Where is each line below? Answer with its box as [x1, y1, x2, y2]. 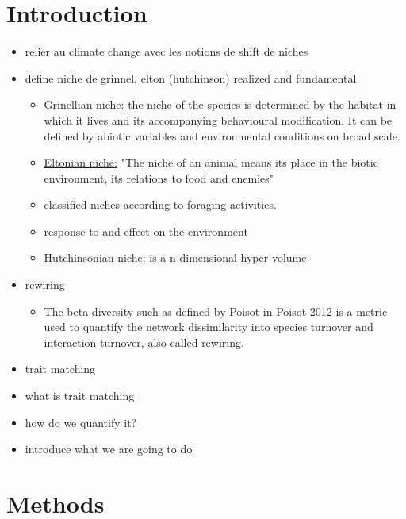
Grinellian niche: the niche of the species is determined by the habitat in [44, 96, 396, 113]
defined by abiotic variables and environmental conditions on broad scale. [44, 127, 400, 144]
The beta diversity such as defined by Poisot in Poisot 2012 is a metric [44, 302, 388, 319]
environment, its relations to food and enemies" [44, 169, 274, 186]
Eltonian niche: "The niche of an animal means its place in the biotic [44, 154, 378, 171]
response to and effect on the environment [44, 222, 248, 239]
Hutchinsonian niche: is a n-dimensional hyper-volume [44, 249, 307, 266]
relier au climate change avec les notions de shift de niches [25, 43, 308, 60]
